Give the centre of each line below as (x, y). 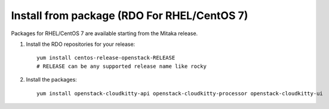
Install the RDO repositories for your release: (81, 44)
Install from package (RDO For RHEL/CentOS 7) (130, 15)
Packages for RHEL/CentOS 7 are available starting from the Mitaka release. (104, 33)
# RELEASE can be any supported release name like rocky (122, 66)
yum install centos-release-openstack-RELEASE (106, 58)
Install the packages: (51, 80)
